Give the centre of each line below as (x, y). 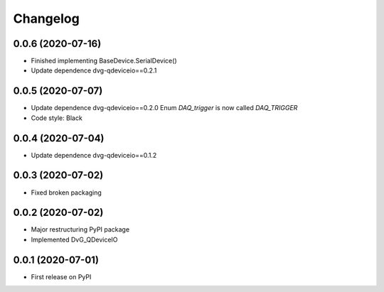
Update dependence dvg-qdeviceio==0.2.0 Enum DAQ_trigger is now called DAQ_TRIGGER (164, 108)
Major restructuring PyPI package (80, 229)
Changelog (46, 18)
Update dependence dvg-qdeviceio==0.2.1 (94, 70)
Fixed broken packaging (66, 193)
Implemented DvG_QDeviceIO (74, 239)
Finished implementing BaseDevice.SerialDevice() (104, 61)
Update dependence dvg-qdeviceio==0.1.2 (94, 155)
